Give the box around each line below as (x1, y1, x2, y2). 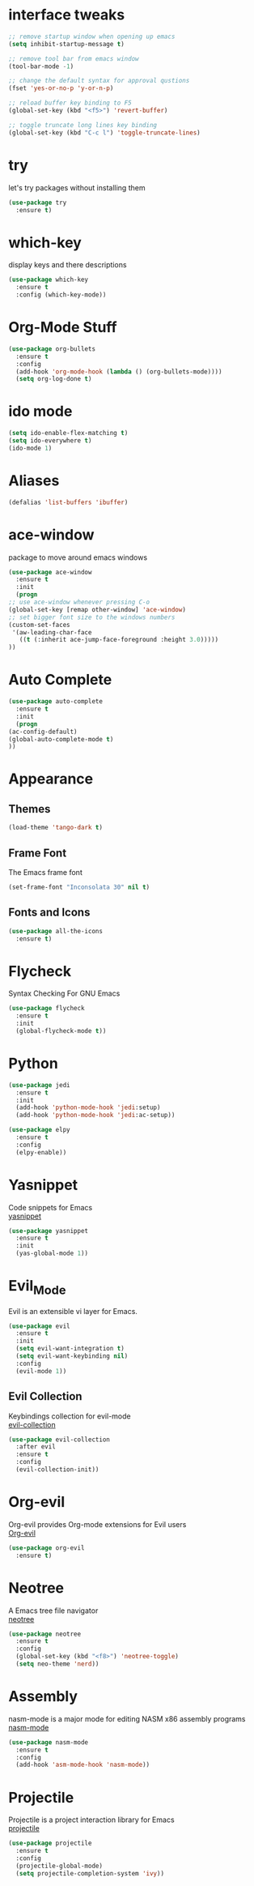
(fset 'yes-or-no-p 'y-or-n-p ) (8, 84, 114, 92)
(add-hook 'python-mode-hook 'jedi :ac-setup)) (15, 1112, 176, 1120)
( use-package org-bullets (8, 344, 95, 353)
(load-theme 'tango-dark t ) (8, 824, 104, 832)
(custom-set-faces (8, 621, 70, 629)
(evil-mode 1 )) (15, 1367, 67, 1375)
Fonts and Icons (8, 906, 91, 920)
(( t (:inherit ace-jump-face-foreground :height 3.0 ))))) (19, 636, 219, 644)
